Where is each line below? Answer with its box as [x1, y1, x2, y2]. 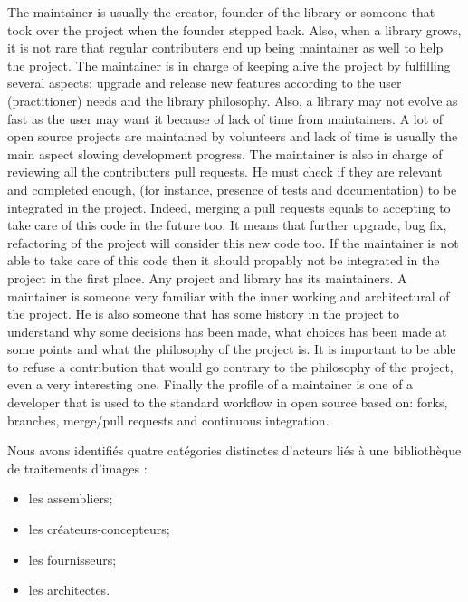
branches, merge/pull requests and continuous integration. [7, 410, 330, 429]
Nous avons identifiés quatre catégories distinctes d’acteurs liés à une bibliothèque [7, 441, 462, 460]
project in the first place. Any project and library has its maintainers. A [7, 268, 407, 287]
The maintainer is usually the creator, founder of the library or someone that [7, 3, 435, 21]
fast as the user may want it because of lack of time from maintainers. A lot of [7, 109, 444, 128]
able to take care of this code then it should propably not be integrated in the [7, 251, 440, 270]
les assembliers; [28, 489, 113, 508]
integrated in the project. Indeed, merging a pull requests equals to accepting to [7, 197, 451, 216]
